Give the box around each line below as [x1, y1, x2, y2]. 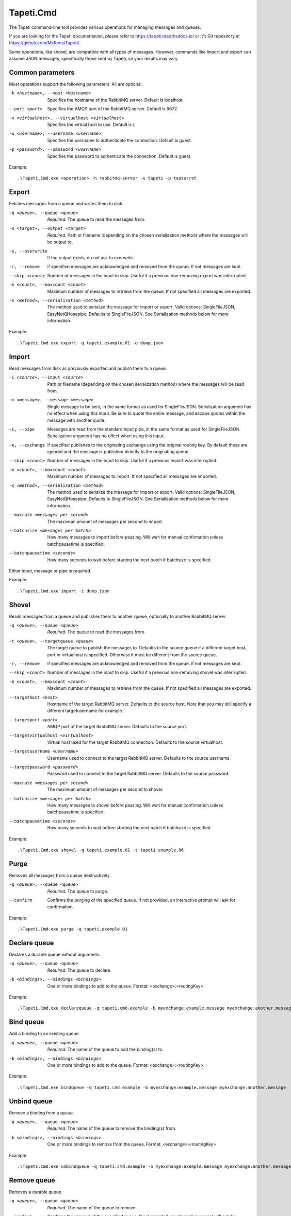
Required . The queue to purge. [47, 888, 109, 894]
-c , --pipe [9, 426, 35, 432]
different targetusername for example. [47, 708, 124, 714]
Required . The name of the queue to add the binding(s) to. [47, 1046, 163, 1053]
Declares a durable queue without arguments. [9, 951, 100, 958]
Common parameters [9, 68, 75, 76]
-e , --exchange [9, 442, 46, 447]
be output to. [47, 239, 73, 245]
